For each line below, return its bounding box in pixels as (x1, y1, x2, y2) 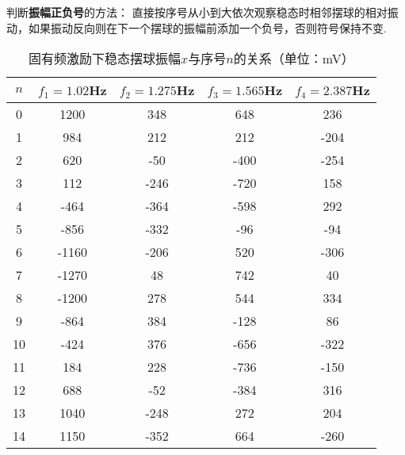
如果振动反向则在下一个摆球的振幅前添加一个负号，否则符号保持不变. (28, 19, 387, 36)
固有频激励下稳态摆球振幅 (29, 49, 181, 68)
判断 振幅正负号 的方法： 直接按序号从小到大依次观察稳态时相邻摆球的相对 (6, 4, 388, 20)
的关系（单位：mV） (233, 49, 354, 68)
